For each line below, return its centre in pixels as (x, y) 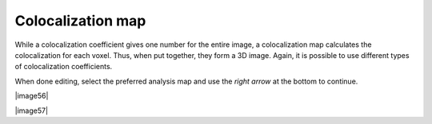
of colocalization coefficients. (64, 67)
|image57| (31, 110)
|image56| (32, 96)
